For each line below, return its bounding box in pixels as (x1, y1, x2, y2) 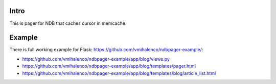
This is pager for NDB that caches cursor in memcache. (9, 20, 127, 26)
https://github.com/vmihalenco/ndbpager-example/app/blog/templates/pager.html (22, 63, 196, 69)
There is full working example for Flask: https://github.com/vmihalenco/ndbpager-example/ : (9, 47, 203, 53)
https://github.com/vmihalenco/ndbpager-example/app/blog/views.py (22, 56, 170, 62)
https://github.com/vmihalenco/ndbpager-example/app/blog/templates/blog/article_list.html (22, 70, 216, 76)
